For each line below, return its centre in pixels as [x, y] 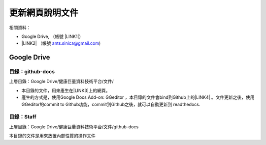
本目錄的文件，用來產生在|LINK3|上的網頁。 [66, 90]
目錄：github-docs [32, 72]
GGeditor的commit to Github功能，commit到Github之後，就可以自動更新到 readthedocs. [111, 104]
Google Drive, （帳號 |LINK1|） [52, 36]
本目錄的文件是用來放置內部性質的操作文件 [52, 136]
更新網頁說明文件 [44, 13]
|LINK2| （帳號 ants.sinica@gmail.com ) [61, 43]
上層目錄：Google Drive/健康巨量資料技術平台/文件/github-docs [74, 127]
